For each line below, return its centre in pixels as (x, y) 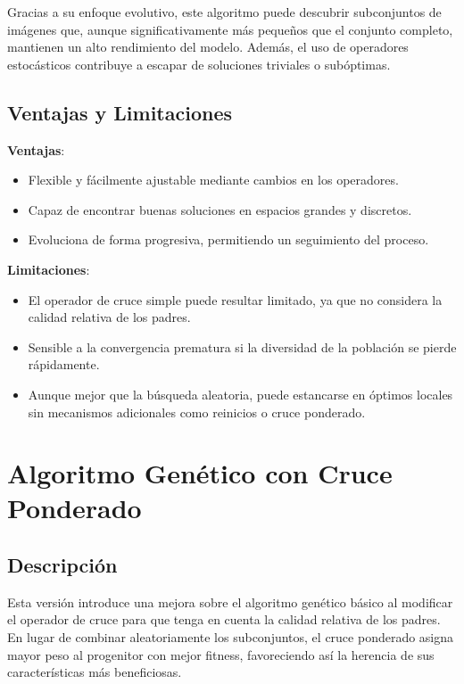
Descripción (62, 565)
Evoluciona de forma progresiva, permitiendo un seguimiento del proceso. (228, 239)
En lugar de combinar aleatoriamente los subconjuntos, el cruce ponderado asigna (231, 637)
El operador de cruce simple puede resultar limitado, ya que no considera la (235, 299)
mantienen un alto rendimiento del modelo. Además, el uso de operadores (208, 47)
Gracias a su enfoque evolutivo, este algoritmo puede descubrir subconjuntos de (224, 12)
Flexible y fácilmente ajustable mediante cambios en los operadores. (213, 180)
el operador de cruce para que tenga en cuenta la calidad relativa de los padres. (224, 619)
